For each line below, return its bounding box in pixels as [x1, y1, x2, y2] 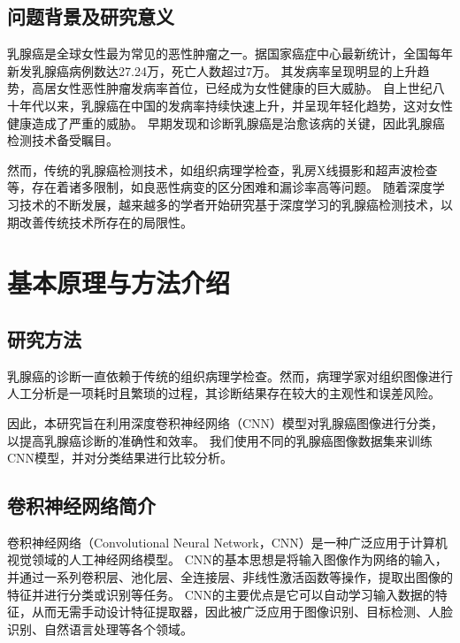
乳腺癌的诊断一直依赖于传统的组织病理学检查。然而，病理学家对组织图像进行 [7, 366, 453, 385]
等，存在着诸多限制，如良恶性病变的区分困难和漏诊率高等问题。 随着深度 [7, 178, 433, 196]
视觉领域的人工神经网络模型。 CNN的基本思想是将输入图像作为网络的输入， [7, 550, 448, 569]
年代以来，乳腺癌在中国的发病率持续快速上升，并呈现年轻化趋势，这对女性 [19, 96, 453, 114]
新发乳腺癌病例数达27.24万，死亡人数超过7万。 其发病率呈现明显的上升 [7, 61, 418, 80]
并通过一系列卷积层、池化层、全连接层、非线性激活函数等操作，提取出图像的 [7, 568, 453, 586]
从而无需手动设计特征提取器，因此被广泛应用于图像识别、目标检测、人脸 [31, 602, 453, 621]
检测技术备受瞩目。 [7, 131, 119, 149]
